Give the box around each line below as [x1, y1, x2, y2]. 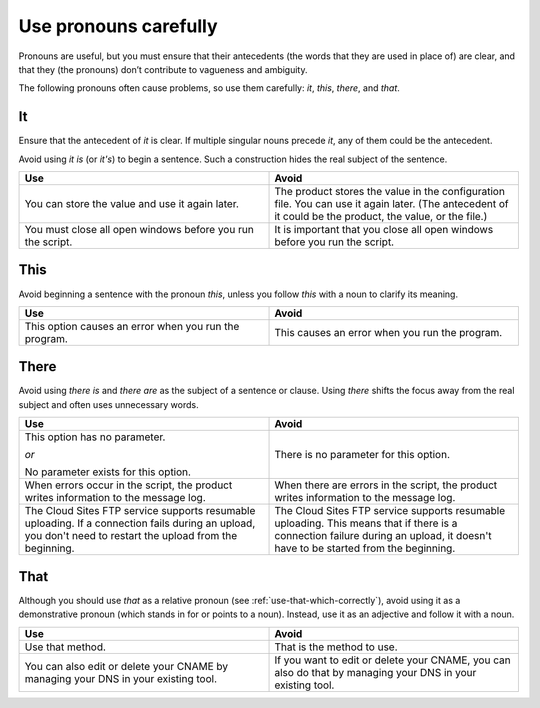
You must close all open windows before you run [24, 223, 254, 237]
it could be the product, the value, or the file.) [274, 210, 488, 224]
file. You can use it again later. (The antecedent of [274, 197, 509, 211]
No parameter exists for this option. [24, 465, 192, 479]
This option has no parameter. [24, 430, 166, 444]
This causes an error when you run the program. [274, 325, 503, 339]
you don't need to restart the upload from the [24, 529, 238, 543]
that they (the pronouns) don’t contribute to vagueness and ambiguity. [18, 63, 309, 75]
